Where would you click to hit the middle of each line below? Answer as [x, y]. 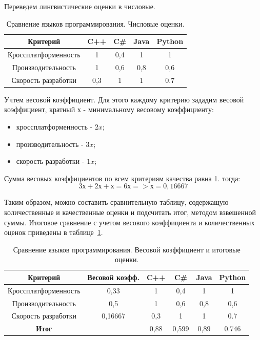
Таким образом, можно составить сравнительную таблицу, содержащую [116, 202]
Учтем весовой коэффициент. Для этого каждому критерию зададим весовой [124, 99]
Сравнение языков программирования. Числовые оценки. [95, 23]
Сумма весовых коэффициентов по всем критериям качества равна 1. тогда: [122, 178]
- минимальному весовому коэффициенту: [148, 109]
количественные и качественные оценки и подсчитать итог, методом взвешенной [130, 212]
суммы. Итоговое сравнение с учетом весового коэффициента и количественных [129, 222]
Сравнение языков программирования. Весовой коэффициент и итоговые [127, 249]
